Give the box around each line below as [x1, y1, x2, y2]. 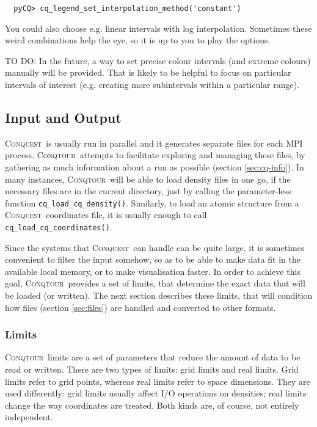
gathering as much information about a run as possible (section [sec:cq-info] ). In [5, 161, 304, 173]
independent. [5, 411, 53, 423]
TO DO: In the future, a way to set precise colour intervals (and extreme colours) [5, 54, 311, 67]
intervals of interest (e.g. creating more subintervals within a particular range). [5, 78, 300, 91]
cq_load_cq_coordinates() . [5, 221, 112, 233]
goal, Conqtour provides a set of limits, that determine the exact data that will [5, 277, 305, 290]
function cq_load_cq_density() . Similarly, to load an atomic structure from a [5, 196, 299, 209]
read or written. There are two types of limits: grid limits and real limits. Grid [5, 363, 299, 376]
